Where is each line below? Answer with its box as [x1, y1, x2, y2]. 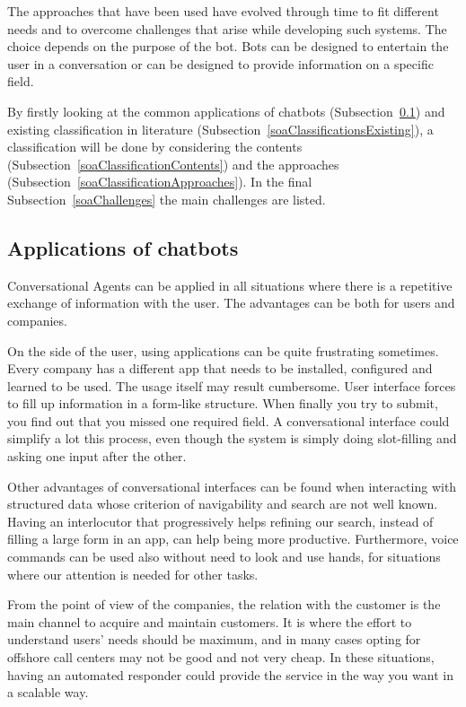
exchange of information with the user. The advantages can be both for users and [7, 293, 455, 312]
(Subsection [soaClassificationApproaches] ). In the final [7, 172, 312, 191]
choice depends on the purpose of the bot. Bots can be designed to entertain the [7, 37, 449, 56]
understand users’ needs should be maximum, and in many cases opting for [7, 630, 421, 649]
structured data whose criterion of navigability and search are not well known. [7, 494, 438, 513]
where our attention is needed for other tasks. [7, 564, 259, 583]
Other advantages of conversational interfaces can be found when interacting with [7, 476, 457, 495]
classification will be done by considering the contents [7, 137, 303, 156]
